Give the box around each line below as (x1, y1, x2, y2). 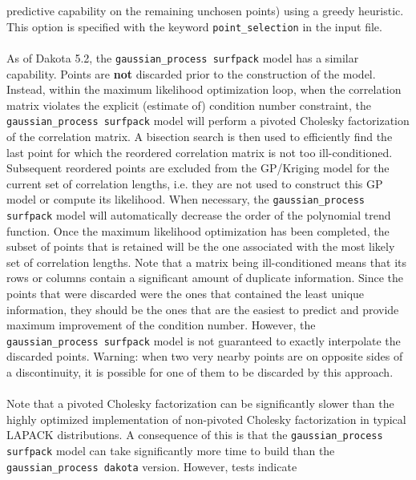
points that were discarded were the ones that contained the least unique (6, 285, 365, 301)
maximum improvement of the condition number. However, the (6, 317, 316, 333)
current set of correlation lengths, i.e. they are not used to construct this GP (6, 175, 383, 192)
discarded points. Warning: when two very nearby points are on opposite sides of (6, 348, 403, 365)
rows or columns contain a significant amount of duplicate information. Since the (6, 269, 404, 286)
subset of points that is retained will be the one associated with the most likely (6, 238, 395, 255)
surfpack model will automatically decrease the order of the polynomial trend (6, 206, 391, 223)
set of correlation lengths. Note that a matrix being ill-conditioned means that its (6, 253, 406, 270)
